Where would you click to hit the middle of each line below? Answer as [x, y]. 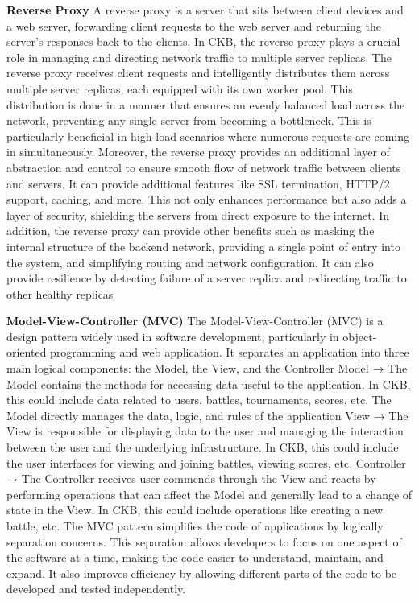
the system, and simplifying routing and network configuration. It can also [190, 262]
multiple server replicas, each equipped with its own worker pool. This [180, 88]
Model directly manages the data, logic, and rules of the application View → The [207, 415]
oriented [27, 352]
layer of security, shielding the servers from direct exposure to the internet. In [198, 214]
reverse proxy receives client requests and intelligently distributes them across [198, 73]
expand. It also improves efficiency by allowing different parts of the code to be [202, 573]
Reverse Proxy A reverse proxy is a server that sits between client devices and [205, 10]
